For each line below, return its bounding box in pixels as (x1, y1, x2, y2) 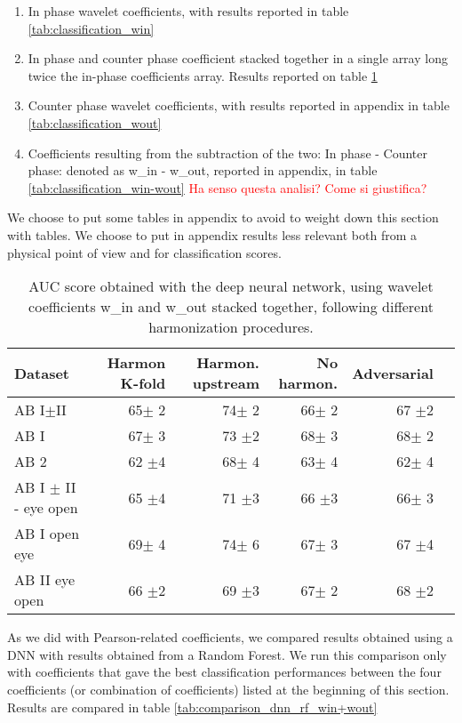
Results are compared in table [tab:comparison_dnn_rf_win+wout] (7, 697, 378, 716)
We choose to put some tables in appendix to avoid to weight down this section (7, 208, 439, 227)
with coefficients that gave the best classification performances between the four (7, 663, 442, 681)
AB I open (14, 523, 80, 544)
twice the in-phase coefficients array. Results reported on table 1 (28, 66, 378, 84)
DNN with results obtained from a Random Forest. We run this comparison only (7, 645, 447, 663)
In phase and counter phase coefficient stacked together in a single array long (28, 49, 448, 68)
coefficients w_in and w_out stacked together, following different (28, 296, 434, 317)
